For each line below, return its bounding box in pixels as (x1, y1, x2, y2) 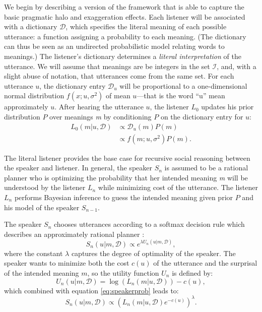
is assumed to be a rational (164, 162, 248, 173)
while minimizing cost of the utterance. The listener (98, 182, 258, 193)
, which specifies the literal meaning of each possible (65, 21, 227, 32)
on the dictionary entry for (160, 111, 243, 121)
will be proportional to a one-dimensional (119, 80, 247, 91)
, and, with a (217, 60, 256, 71)
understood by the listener (4, 182, 86, 193)
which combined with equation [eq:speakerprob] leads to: (4, 285, 179, 295)
